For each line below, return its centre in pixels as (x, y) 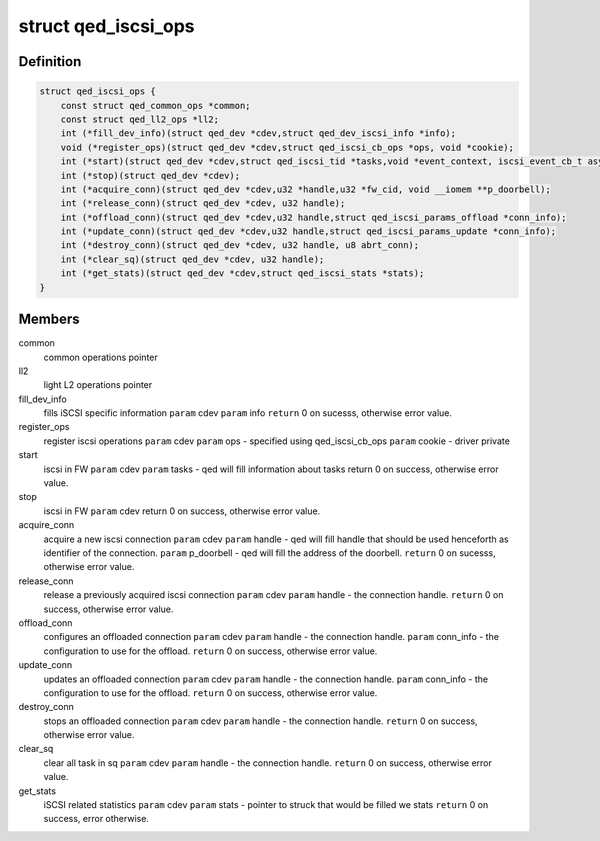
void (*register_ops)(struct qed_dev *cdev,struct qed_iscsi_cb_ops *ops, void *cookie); (287, 147)
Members (49, 319)
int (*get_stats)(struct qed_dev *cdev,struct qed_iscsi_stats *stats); (242, 273)
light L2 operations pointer (98, 385)
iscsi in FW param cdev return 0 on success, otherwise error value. (182, 511)
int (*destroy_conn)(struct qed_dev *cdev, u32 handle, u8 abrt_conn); (240, 245)
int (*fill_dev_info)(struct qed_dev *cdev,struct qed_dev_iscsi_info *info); (258, 133)
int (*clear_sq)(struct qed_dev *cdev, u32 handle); (192, 259)
